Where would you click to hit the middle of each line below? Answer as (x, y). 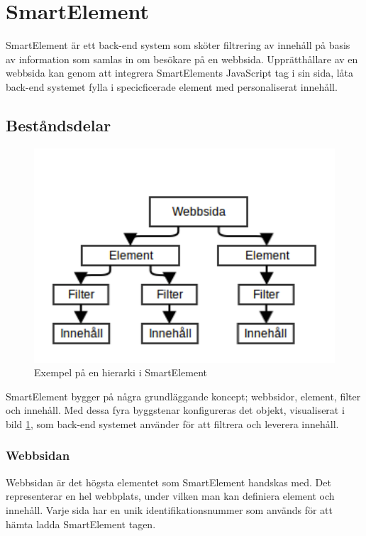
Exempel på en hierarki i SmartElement (121, 372)
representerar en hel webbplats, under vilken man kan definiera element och (170, 496)
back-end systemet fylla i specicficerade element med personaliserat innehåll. (172, 86)
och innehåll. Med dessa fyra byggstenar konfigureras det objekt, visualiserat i (175, 410)
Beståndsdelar (59, 125)
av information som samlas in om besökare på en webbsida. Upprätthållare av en (182, 59)
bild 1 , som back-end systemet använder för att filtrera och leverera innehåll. (172, 423)
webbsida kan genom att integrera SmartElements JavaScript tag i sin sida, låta (180, 73)
